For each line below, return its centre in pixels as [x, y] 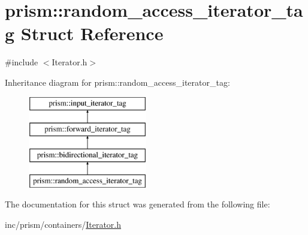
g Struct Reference [84, 33]
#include [22, 62]
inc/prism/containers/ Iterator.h [63, 224]
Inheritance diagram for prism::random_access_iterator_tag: [117, 82]
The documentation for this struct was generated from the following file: [138, 204]
